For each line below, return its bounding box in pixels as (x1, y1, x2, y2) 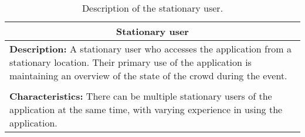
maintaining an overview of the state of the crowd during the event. (9, 69, 287, 82)
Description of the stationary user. (82, 1, 223, 15)
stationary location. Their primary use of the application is (9, 55, 252, 69)
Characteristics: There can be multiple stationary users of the (9, 89, 272, 103)
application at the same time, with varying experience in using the (9, 103, 283, 116)
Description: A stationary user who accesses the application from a (9, 42, 292, 55)
